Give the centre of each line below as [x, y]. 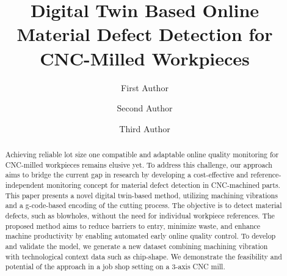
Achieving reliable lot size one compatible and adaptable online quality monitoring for [142, 155]
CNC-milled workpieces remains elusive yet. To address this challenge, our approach [139, 164]
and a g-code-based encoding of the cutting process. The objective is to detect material [143, 205]
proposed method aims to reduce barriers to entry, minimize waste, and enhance [133, 226]
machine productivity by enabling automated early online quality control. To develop [140, 236]
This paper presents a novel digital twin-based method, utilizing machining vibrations [141, 195]
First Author [145, 87]
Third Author [145, 128]
